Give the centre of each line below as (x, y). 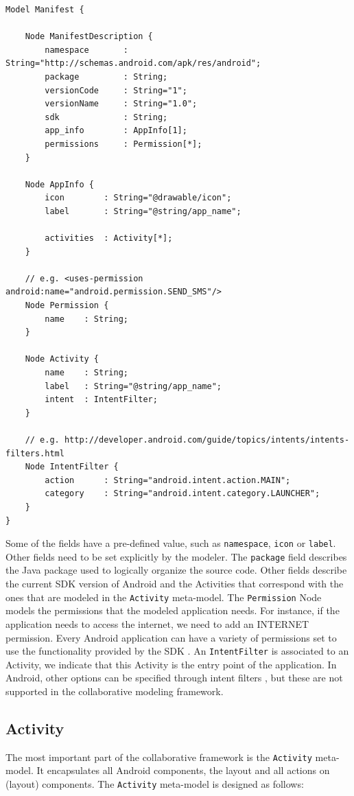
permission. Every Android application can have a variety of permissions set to (171, 637)
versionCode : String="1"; (116, 90)
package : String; (106, 77)
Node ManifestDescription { (89, 37)
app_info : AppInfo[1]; (116, 131)
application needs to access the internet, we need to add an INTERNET (157, 623)
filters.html (35, 453)
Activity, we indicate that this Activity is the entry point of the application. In (171, 664)
